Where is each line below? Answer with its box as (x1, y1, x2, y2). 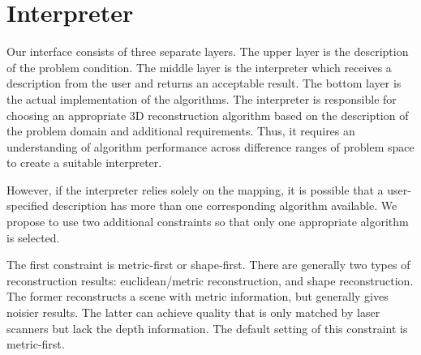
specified (6, 197, 49, 214)
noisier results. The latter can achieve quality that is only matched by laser (6, 304, 380, 321)
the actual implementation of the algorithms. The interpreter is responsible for (6, 90, 397, 107)
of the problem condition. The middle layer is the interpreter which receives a (6, 58, 392, 75)
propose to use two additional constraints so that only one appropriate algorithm (6, 213, 409, 230)
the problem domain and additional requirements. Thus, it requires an (6, 122, 355, 139)
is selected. (6, 229, 60, 246)
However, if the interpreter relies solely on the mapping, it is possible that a (6, 181, 384, 198)
